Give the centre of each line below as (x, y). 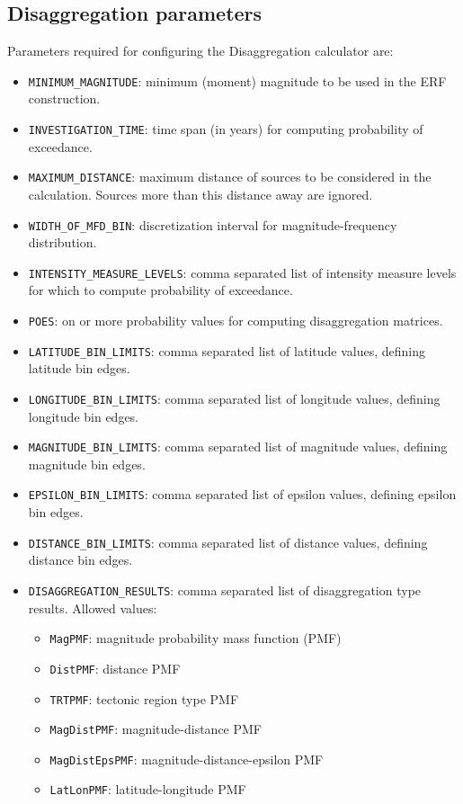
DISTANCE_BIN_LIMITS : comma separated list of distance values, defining (228, 542)
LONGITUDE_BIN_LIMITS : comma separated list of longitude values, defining (234, 398)
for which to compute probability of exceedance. (160, 290)
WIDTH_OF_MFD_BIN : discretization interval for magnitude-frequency (213, 224)
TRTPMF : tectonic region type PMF (144, 698)
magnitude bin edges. (87, 464)
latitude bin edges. (79, 368)
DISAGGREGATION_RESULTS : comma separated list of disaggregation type (225, 590)
